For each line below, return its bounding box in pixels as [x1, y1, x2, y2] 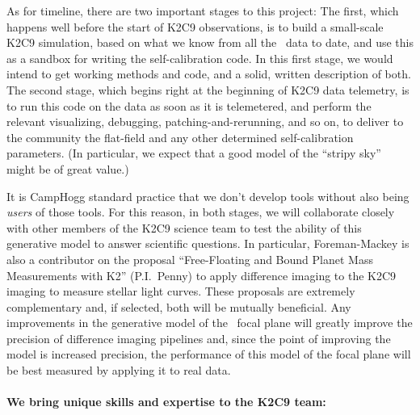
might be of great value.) [6, 160, 129, 177]
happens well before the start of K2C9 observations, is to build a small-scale [6, 18, 384, 35]
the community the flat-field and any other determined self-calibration [6, 128, 354, 145]
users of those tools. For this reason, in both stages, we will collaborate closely [6, 203, 395, 220]
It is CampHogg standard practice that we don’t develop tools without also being [6, 187, 409, 204]
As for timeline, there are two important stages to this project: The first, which [6, 2, 399, 19]
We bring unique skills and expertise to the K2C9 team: [6, 393, 326, 410]
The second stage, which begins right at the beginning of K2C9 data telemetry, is [6, 81, 409, 98]
